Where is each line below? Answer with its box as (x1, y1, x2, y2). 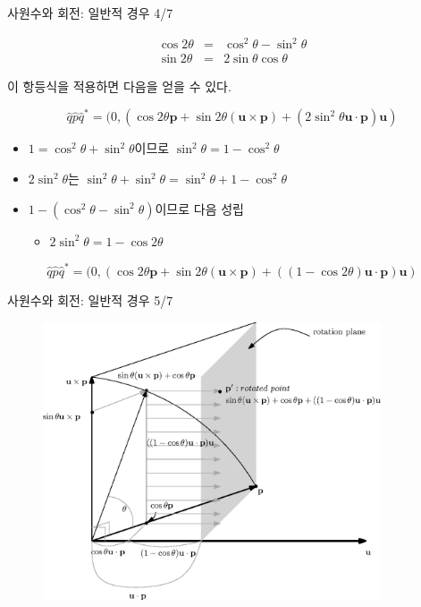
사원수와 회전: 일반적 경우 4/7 (7, 4, 173, 21)
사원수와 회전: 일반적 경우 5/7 (7, 290, 173, 309)
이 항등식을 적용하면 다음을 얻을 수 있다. (7, 77, 232, 96)
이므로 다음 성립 (155, 199, 244, 218)
